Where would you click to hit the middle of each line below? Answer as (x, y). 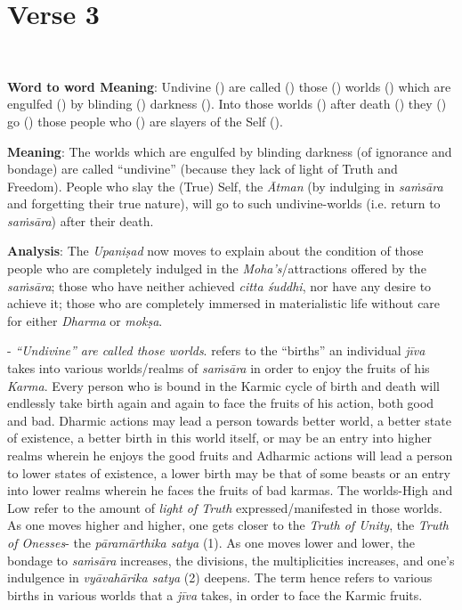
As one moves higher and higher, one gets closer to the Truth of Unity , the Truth (228, 525)
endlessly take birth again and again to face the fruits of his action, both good (221, 403)
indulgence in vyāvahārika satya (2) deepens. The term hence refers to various (220, 577)
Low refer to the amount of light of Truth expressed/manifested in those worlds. (225, 507)
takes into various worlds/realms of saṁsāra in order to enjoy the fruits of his (219, 368)
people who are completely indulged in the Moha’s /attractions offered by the (217, 268)
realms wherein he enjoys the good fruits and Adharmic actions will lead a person (230, 455)
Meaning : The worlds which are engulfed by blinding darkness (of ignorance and (230, 151)
